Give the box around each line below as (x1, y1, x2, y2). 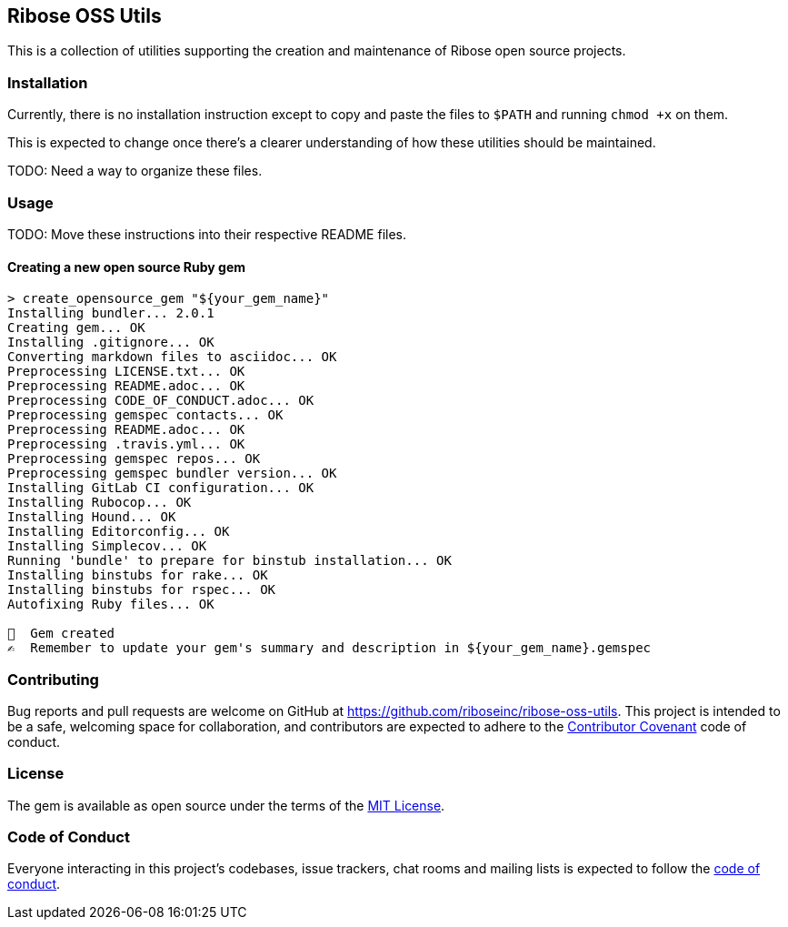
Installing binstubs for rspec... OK (7, 582, 276, 598)
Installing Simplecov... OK (7, 539, 207, 554)
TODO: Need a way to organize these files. (7, 163, 263, 179)
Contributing (7, 670, 99, 689)
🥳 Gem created (7, 626, 115, 641)
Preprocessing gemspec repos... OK (7, 451, 261, 467)
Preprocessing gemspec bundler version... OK (7, 466, 337, 481)
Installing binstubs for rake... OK (7, 568, 268, 583)
